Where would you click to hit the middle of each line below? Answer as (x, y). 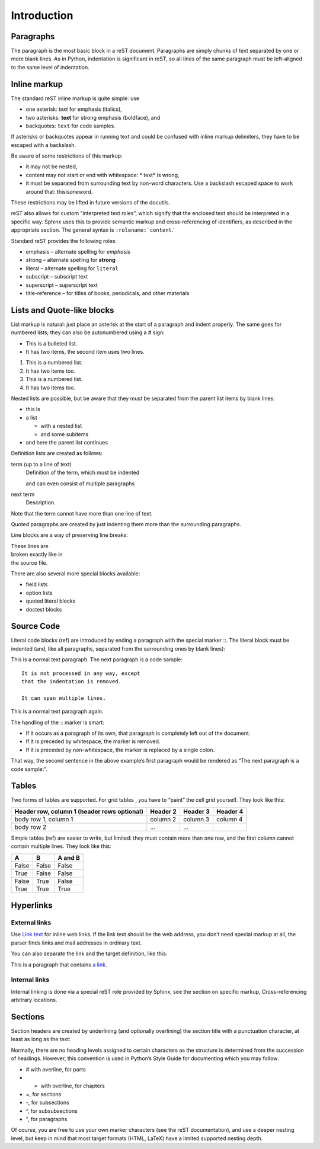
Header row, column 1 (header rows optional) (79, 811)
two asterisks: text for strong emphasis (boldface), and (93, 117)
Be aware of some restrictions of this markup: (67, 156)
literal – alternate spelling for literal (72, 268)
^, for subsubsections (52, 1110)
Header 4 (230, 811)
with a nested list (61, 426)
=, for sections (44, 1094)
